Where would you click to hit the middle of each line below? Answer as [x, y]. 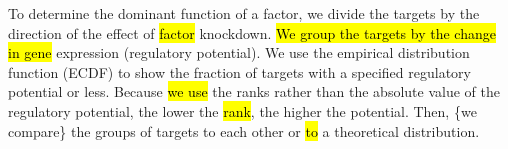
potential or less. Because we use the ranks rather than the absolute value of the [254, 91]
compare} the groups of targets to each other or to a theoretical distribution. [244, 130]
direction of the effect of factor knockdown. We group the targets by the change [252, 32]
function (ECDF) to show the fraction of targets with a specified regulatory [239, 71]
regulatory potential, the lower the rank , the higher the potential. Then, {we [242, 110]
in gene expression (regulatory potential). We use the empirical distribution [239, 52]
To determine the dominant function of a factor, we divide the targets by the [244, 13]
